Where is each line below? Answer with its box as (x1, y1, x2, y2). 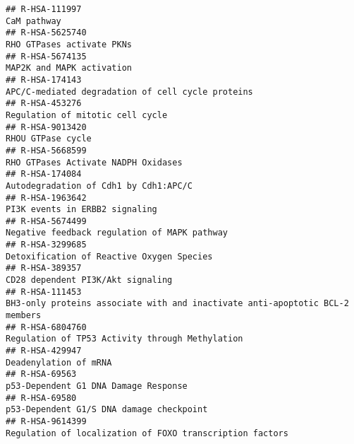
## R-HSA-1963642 (6, 192, 87, 203)
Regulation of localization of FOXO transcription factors (6, 428, 288, 438)
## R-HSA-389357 (6, 263, 82, 274)
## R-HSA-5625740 (6, 28, 87, 38)
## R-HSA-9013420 (6, 122, 87, 132)
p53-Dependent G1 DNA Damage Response (6, 381, 188, 391)
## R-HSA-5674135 (6, 51, 87, 62)
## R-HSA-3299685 (6, 240, 87, 250)
